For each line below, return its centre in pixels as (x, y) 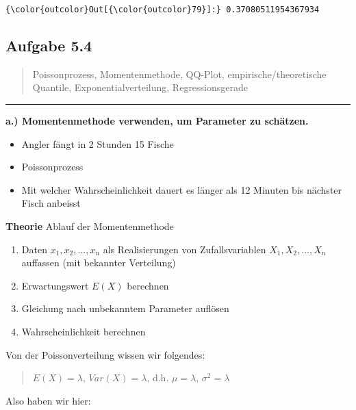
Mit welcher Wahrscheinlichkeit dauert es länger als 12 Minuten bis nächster (182, 189)
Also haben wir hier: (48, 400)
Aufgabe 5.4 (49, 46)
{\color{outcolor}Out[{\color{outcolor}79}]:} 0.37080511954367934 (163, 10)
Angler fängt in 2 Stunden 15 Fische (98, 143)
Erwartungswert (55, 285)
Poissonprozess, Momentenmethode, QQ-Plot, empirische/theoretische (179, 74)
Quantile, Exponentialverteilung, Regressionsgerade (140, 87)
